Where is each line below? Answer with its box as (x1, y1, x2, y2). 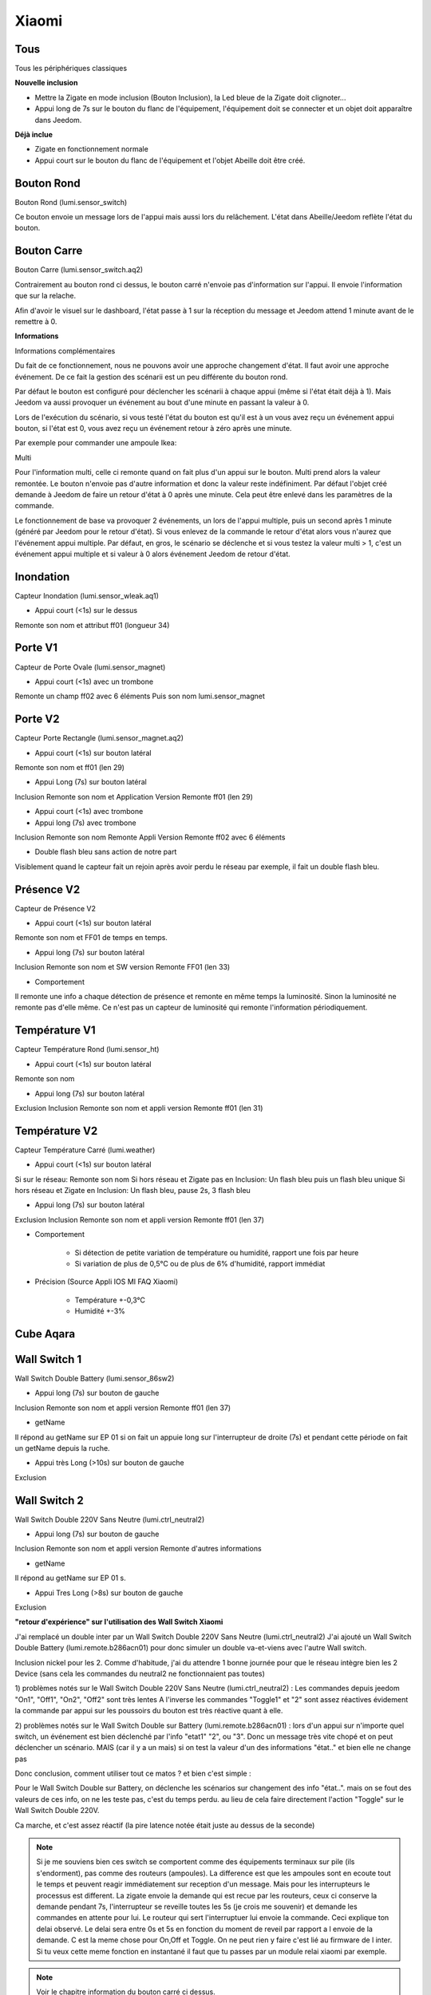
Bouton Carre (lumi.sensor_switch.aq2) (14, 265, 144, 275)
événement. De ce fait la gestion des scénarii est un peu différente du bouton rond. (14, 372, 288, 381)
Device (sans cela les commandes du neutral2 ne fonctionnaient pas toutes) (14, 1669, 265, 1678)
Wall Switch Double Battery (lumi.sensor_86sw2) (14, 1373, 175, 1384)
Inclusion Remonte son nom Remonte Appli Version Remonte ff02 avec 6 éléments (14, 832, 286, 842)
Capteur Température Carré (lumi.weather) (14, 1145, 156, 1155)
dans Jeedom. (34, 115, 82, 124)
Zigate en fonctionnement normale (34, 144, 149, 154)
